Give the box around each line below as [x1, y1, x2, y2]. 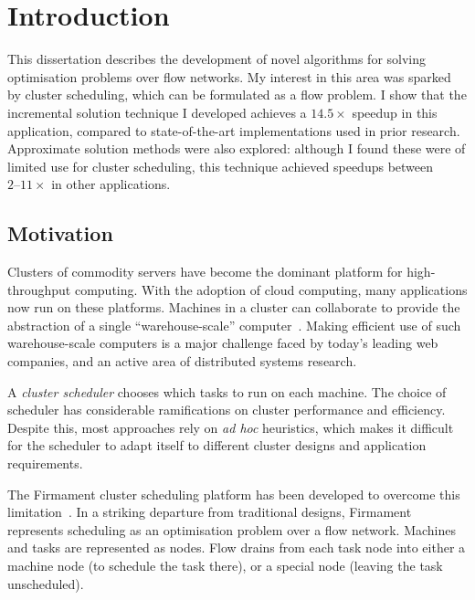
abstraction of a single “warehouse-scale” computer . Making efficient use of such [7, 315, 461, 334]
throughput [7, 279, 71, 299]
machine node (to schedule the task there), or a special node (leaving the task [7, 555, 443, 574]
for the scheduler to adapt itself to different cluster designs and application [7, 436, 427, 455]
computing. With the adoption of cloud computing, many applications [74, 279, 468, 299]
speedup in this [352, 102, 438, 121]
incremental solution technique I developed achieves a [7, 102, 307, 121]
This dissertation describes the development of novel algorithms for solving [7, 49, 427, 68]
